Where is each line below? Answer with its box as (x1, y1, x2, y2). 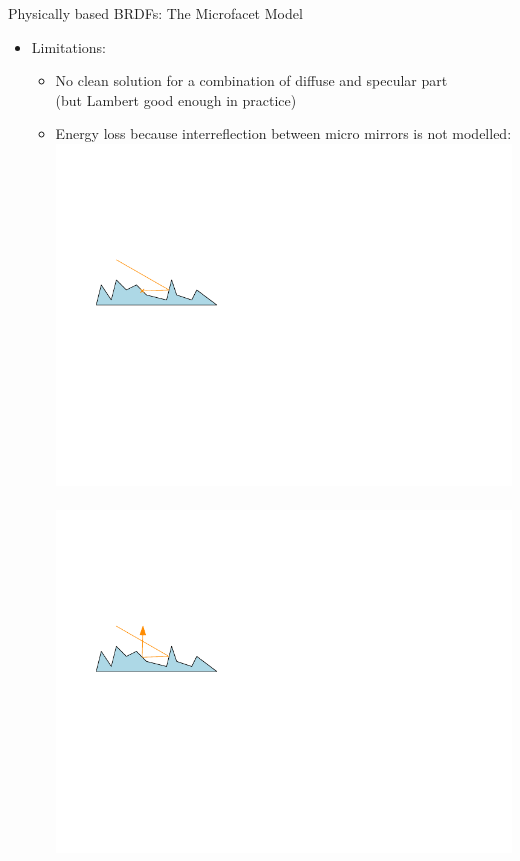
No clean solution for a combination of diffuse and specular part (55, 70, 448, 91)
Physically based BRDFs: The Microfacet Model (8, 2, 303, 23)
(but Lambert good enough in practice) (55, 89, 297, 110)
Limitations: (31, 36, 106, 57)
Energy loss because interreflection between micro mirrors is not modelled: (55, 123, 512, 144)
